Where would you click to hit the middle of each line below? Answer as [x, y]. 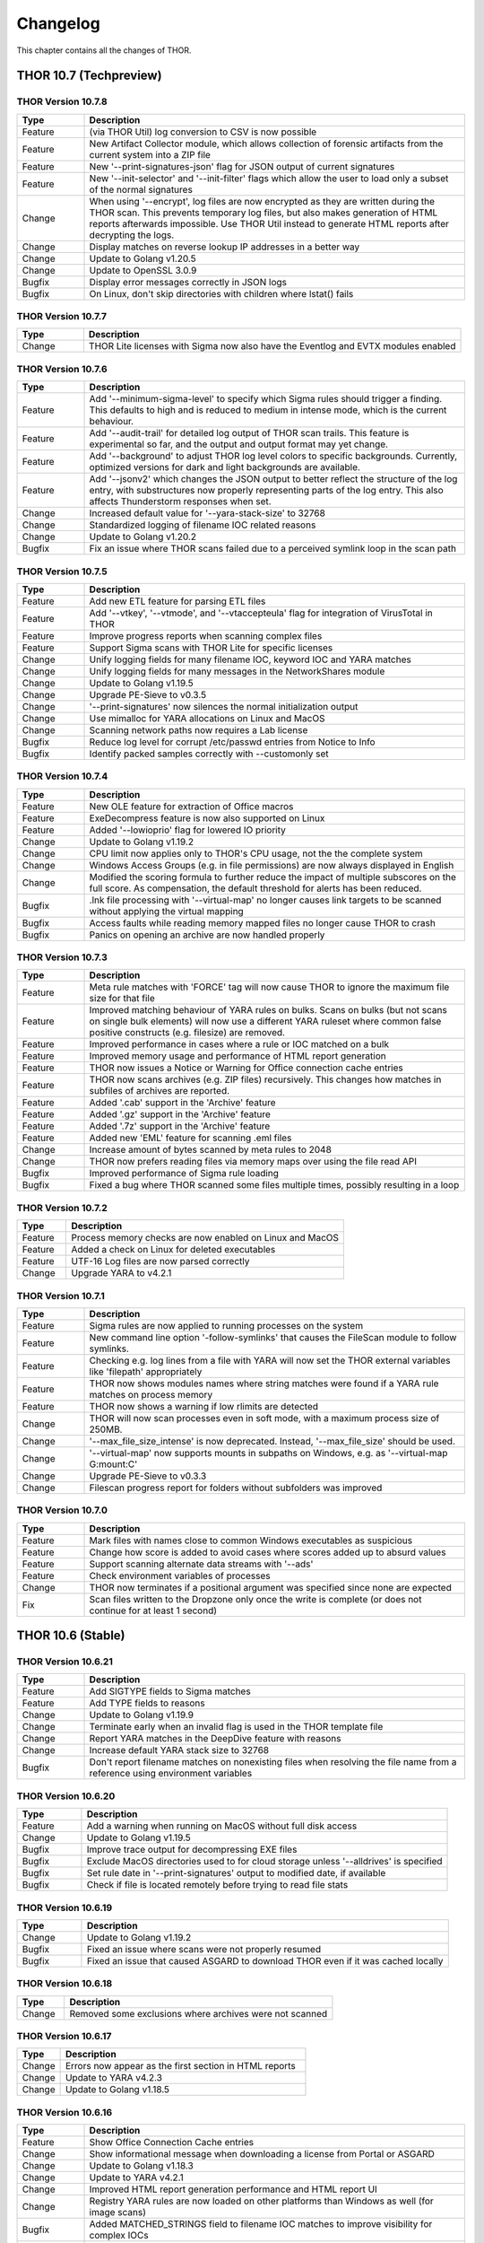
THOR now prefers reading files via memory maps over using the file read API [253, 1162]
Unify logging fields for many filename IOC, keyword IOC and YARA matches [250, 659]
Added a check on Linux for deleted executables [173, 1250]
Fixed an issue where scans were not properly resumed [204, 1949]
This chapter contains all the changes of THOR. [104, 50]
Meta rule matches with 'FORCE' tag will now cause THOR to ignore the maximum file [269, 987]
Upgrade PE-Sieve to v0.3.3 [148, 1476]
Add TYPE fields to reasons [147, 1703]
